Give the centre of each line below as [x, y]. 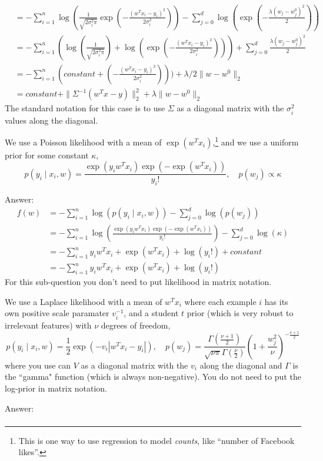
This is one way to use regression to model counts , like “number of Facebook [156, 440]
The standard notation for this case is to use [85, 108]
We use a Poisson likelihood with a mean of [83, 142]
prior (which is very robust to [240, 313]
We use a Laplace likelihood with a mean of [84, 301]
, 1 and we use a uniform [256, 141]
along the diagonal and [241, 365]
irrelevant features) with [48, 325]
